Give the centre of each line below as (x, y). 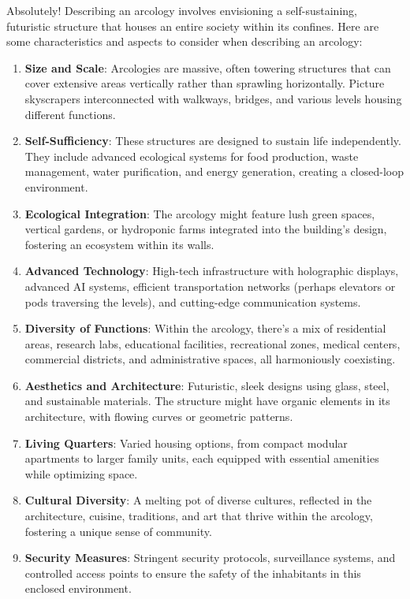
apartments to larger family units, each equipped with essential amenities (202, 458)
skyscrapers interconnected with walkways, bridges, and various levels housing (213, 98)
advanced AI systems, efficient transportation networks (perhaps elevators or (210, 286)
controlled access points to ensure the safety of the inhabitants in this (193, 573)
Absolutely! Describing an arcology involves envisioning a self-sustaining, (182, 10)
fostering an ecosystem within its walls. (119, 244)
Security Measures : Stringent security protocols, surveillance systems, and (210, 558)
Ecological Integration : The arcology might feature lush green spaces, (200, 213)
